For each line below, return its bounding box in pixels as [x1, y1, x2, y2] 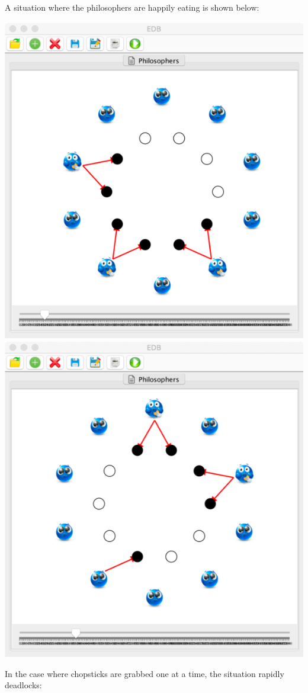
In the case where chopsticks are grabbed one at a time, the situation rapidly [5, 667, 284, 679]
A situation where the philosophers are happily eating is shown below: [5, 1, 259, 13]
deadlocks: [5, 679, 42, 691]
